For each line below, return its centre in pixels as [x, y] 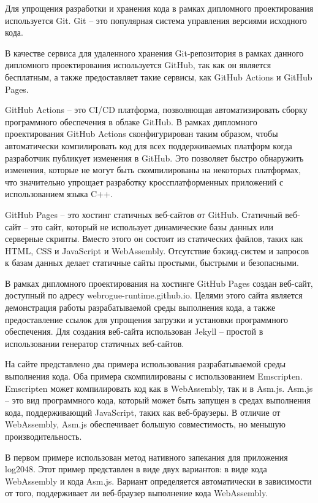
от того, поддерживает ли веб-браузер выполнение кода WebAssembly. [137, 493]
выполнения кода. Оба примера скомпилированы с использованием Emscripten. [154, 376]
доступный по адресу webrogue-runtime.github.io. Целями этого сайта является [154, 295]
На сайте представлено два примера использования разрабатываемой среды [146, 364]
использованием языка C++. [59, 194]
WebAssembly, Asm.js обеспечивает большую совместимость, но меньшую [145, 424]
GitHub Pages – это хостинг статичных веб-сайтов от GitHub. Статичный [144, 214]
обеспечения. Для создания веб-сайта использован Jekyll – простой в [134, 331]
